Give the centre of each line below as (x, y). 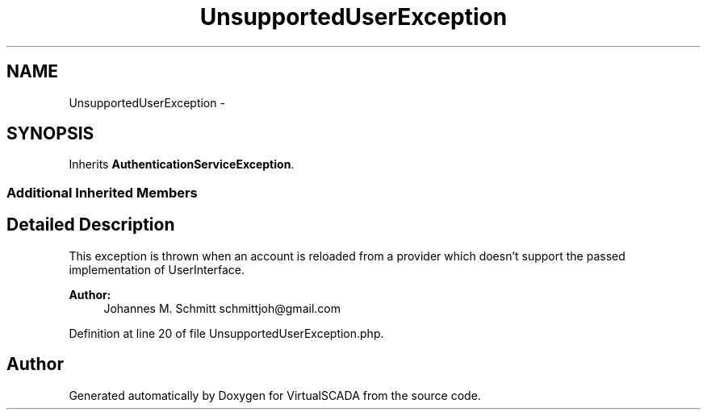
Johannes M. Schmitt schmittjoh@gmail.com (222, 308)
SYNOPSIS (50, 134)
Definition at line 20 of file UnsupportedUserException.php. (226, 333)
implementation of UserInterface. (157, 269)
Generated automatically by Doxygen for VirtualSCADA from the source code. (275, 395)
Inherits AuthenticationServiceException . (182, 164)
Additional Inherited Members (102, 192)
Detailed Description (91, 225)
